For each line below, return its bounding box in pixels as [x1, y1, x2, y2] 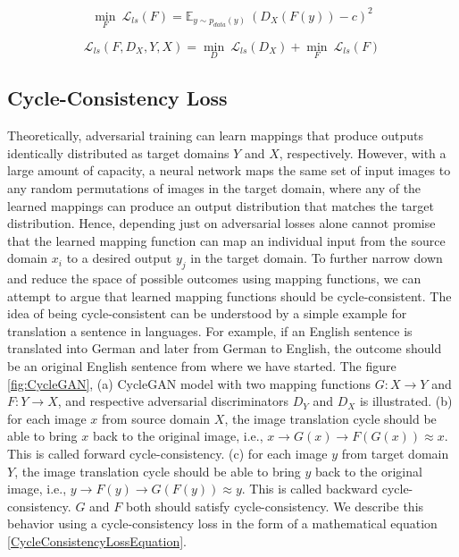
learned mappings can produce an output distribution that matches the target [7, 196, 434, 215]
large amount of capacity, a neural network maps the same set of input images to [7, 161, 451, 180]
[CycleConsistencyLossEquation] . [7, 532, 187, 550]
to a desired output [66, 249, 172, 267]
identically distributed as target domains [7, 143, 229, 162]
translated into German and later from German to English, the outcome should [7, 339, 442, 358]
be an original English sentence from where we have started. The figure [7, 357, 396, 376]
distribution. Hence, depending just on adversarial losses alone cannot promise [7, 214, 436, 232]
